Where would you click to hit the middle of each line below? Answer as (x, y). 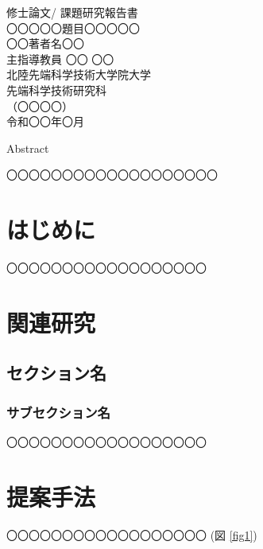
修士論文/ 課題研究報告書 (72, 12)
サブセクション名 (58, 412)
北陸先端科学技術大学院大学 (79, 74)
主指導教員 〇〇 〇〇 (60, 58)
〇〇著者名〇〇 (45, 43)
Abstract (28, 148)
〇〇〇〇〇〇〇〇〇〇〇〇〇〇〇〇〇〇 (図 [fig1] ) (132, 534)
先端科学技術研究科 (56, 90)
